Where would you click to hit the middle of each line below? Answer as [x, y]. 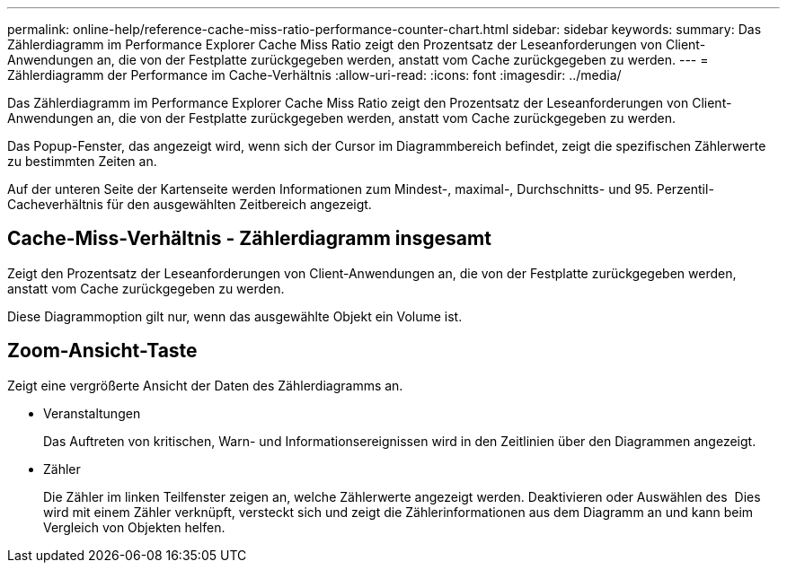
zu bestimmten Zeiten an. [82, 161]
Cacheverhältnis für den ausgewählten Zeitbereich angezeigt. [190, 204]
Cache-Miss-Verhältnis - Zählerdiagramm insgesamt [249, 239]
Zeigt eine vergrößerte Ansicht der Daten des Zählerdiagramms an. [205, 385]
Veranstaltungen [92, 413]
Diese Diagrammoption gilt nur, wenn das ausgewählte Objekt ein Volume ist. [235, 316]
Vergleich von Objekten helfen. [134, 527]
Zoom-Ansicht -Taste [102, 351]
